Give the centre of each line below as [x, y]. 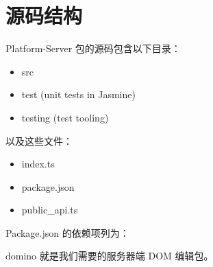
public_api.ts [50, 210]
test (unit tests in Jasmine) [78, 94]
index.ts [38, 164]
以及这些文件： [39, 140]
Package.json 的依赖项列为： [67, 232]
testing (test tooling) [65, 117]
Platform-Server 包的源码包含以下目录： [93, 48]
